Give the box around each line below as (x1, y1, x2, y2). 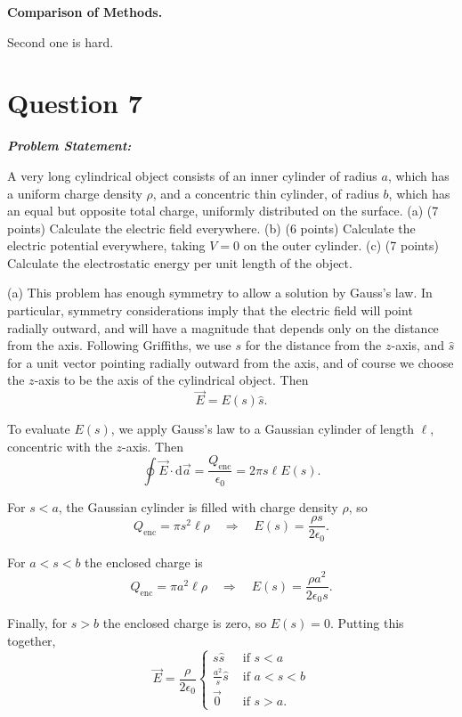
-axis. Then (122, 436, 183, 455)
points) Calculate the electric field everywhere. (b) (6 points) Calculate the (7, 218, 416, 237)
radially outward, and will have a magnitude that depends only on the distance (7, 318, 439, 337)
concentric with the (7, 436, 112, 455)
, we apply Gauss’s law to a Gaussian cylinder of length (110, 420, 414, 438)
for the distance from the (245, 336, 382, 354)
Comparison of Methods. (7, 3, 163, 20)
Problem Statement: (7, 136, 132, 155)
